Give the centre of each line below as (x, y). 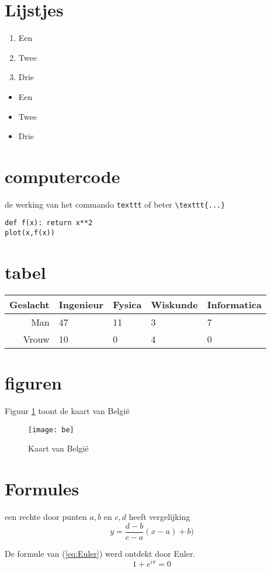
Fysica (127, 304)
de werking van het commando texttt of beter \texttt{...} (115, 204)
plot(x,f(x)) (30, 233)
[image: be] (51, 430)
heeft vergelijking (159, 516)
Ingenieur (81, 304)
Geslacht (29, 304)
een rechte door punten (46, 516)
